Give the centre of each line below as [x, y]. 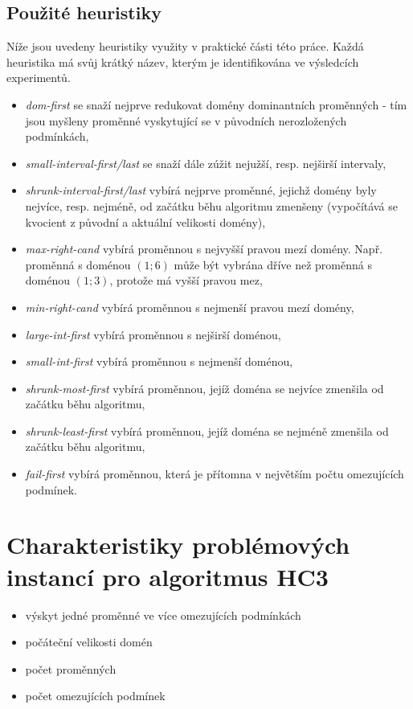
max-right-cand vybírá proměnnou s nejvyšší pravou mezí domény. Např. [204, 249]
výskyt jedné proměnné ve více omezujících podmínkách [163, 615]
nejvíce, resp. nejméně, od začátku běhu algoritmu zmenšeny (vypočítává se [211, 205]
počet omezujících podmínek [95, 696]
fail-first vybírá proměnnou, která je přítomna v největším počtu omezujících [215, 474]
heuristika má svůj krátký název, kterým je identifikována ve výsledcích [183, 61]
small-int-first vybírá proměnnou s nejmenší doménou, [159, 361]
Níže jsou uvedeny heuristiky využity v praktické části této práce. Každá [185, 46]
